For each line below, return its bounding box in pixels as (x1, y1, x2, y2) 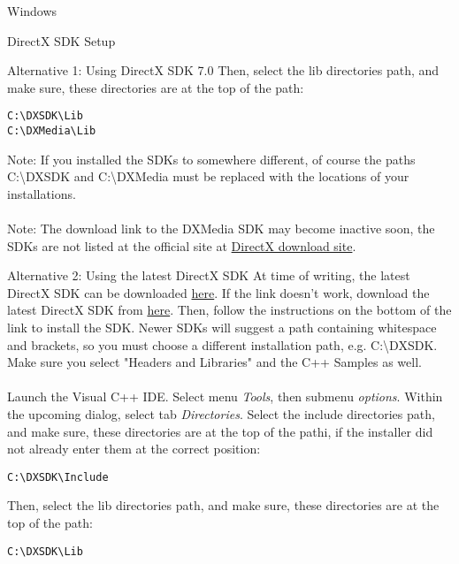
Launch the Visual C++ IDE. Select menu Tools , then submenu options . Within (7, 387, 443, 406)
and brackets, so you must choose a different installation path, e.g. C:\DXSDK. (7, 335, 438, 354)
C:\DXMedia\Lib (7, 125, 96, 138)
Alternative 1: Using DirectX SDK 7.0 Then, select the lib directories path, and (7, 61, 440, 80)
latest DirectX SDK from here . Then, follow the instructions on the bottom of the (7, 301, 452, 319)
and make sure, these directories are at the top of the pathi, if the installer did (7, 422, 433, 440)
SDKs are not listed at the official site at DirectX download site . (7, 236, 356, 255)
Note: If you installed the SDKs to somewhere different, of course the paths (7, 149, 416, 168)
